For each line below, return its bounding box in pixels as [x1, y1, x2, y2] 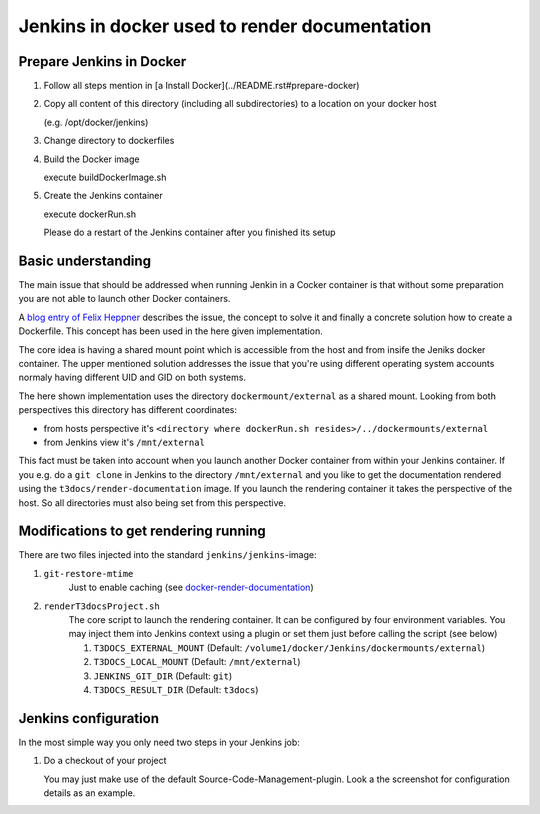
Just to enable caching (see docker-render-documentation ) [68, 581, 314, 594]
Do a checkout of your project [43, 755, 167, 767]
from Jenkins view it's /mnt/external [43, 436, 205, 448]
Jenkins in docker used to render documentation [18, 15, 432, 37]
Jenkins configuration [18, 710, 160, 727]
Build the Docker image [43, 153, 140, 165]
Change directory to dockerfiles [43, 135, 175, 147]
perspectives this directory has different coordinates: [18, 404, 237, 416]
